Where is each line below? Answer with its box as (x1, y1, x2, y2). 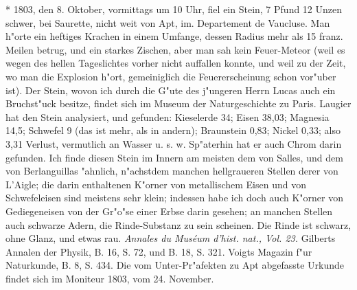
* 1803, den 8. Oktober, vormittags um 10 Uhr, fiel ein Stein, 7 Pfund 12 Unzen (5, 2, 343, 16)
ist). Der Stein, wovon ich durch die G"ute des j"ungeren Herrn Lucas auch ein (5, 82, 336, 97)
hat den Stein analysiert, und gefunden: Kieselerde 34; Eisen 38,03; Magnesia (5, 109, 330, 124)
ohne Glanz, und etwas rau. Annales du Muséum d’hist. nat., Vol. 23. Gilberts (5, 231, 336, 245)
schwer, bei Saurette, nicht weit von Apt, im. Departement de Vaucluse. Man (5, 15, 330, 30)
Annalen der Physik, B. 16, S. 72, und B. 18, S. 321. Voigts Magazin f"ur (5, 244, 312, 258)
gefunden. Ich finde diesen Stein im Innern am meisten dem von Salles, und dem (5, 150, 343, 164)
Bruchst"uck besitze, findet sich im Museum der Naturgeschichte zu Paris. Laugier (5, 96, 352, 111)
